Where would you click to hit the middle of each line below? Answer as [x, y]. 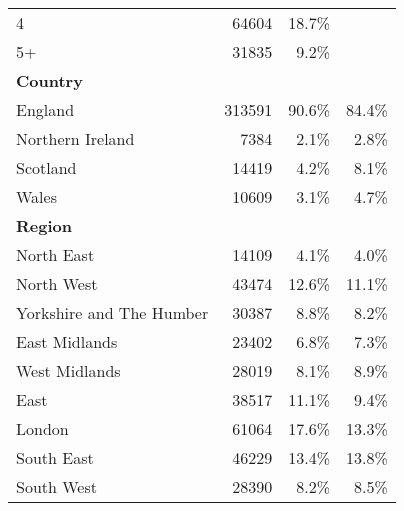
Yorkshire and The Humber [112, 312]
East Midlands [67, 341]
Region [44, 225]
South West [56, 486]
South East [55, 457]
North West [57, 283]
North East [55, 254]
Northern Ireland [75, 138]
